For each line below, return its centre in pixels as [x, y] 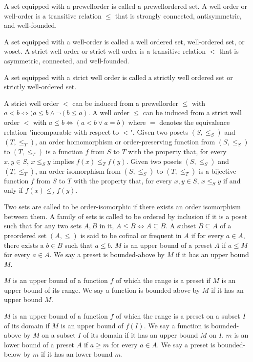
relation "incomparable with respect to [62, 131]
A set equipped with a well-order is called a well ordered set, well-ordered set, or [124, 41]
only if [13, 190]
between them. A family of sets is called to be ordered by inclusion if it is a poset [126, 216]
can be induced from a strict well [192, 112]
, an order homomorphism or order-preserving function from [125, 141]
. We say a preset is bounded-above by [107, 254]
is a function [64, 151]
